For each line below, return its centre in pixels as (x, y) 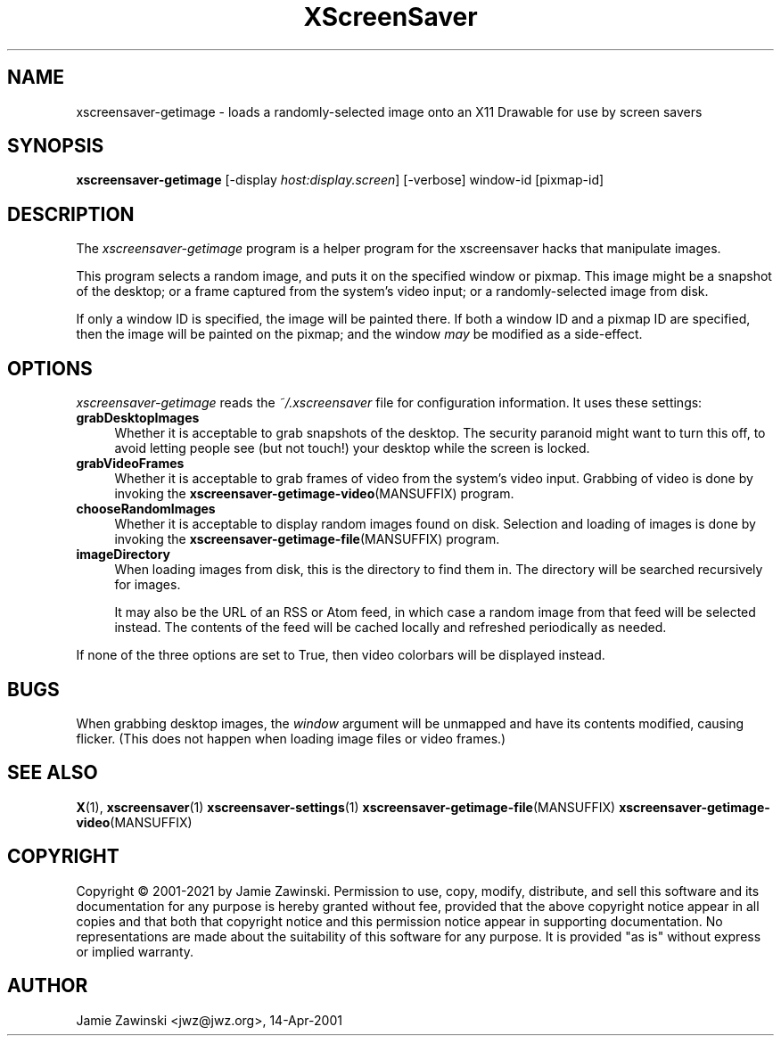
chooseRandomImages (146, 509)
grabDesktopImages (138, 418)
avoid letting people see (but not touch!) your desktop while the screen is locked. (352, 448)
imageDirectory (123, 554)
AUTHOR (48, 986)
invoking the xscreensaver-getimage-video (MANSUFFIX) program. (314, 494)
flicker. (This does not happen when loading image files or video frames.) (291, 738)
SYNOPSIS (56, 146)
